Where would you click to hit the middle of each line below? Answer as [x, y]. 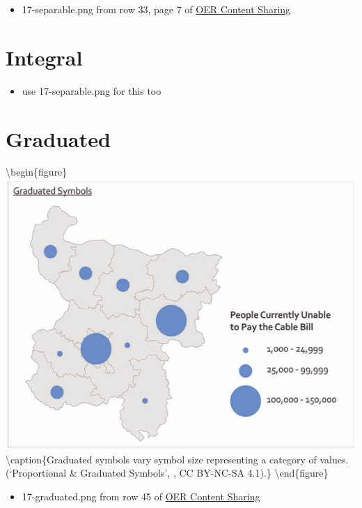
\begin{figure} [37, 172]
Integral [44, 57]
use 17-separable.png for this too [92, 90]
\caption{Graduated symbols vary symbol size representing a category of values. [177, 459]
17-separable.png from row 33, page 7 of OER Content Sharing [156, 9]
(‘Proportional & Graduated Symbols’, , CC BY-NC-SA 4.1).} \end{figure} [167, 473]
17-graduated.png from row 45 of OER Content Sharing [141, 496]
